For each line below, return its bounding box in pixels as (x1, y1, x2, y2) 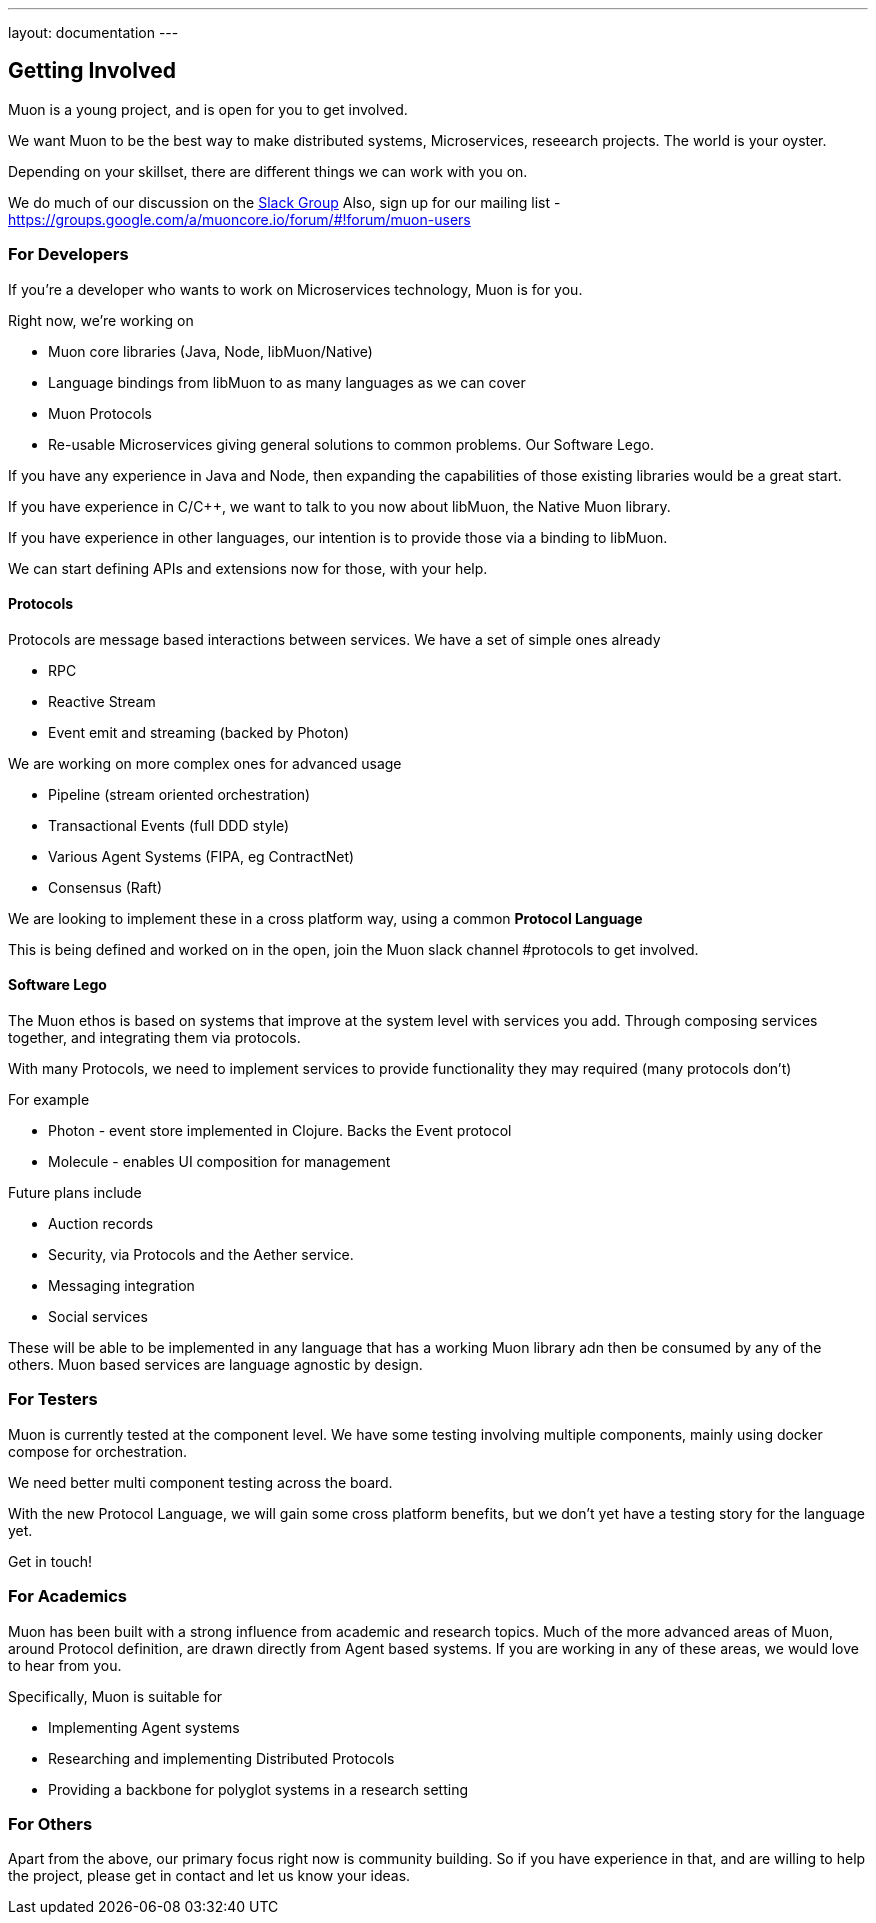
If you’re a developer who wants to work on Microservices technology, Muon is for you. (8, 280, 583, 298)
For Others (8, 1813, 93, 1834)
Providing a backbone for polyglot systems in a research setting (48, 1780, 468, 1798)
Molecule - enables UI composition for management (48, 1153, 391, 1171)
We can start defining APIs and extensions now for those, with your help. (8, 559, 488, 577)
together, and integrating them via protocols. (8, 1029, 301, 1047)
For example (8, 1091, 90, 1109)
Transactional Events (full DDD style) (48, 816, 290, 834)
